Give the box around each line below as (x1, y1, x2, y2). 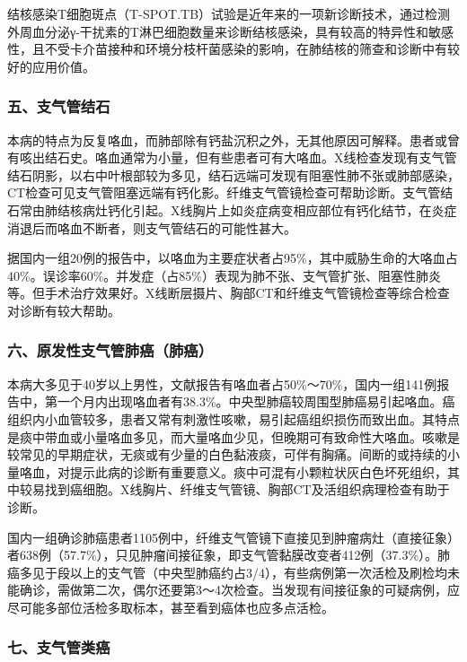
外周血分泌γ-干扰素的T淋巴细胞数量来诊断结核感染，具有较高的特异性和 (7, 22, 428, 40)
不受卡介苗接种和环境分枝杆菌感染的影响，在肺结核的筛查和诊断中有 (44, 39, 447, 58)
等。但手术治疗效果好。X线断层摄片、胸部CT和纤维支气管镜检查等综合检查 (7, 283, 450, 302)
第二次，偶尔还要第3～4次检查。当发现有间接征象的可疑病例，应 (82, 580, 460, 599)
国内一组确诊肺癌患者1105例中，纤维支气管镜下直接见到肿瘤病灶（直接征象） (7, 527, 460, 546)
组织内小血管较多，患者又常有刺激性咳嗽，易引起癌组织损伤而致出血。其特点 (7, 409, 460, 428)
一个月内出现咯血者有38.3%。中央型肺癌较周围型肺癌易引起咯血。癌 (57, 392, 455, 411)
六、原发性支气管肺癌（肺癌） (7, 339, 214, 361)
